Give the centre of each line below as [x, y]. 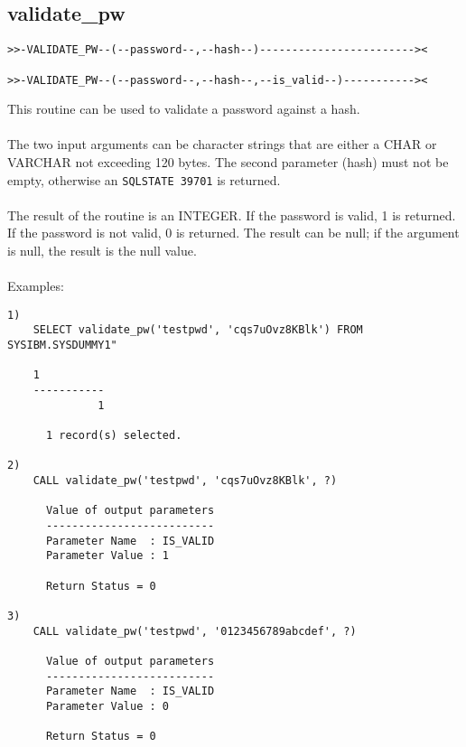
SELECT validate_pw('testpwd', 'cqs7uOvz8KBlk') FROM [198, 330]
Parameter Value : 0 [107, 706]
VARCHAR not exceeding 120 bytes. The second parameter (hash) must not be [228, 161]
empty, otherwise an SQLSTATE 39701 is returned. [144, 179]
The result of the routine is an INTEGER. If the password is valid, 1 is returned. [232, 215]
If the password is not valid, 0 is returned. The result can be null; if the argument [233, 233]
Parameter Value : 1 [107, 556]
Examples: [36, 286]
